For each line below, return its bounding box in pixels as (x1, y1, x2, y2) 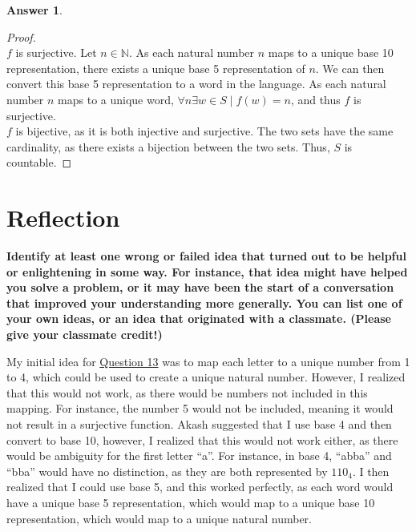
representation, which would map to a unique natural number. (6, 510, 312, 526)
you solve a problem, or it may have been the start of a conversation (6, 279, 394, 296)
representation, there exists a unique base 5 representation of (6, 59, 305, 76)
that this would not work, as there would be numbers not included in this (6, 384, 368, 401)
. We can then (315, 59, 385, 76)
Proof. (6, 28, 36, 45)
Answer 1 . (6, 2, 63, 18)
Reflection (6, 201, 120, 234)
